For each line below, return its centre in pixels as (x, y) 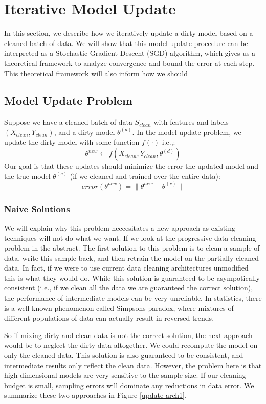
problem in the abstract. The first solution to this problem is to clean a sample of (132, 248)
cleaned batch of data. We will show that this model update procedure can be (126, 43)
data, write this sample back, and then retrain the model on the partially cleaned (132, 257)
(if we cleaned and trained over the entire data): (145, 176)
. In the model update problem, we (187, 132)
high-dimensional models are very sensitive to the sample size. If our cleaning (125, 375)
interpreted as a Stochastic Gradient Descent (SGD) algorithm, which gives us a (130, 53)
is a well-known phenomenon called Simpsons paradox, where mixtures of (119, 308)
